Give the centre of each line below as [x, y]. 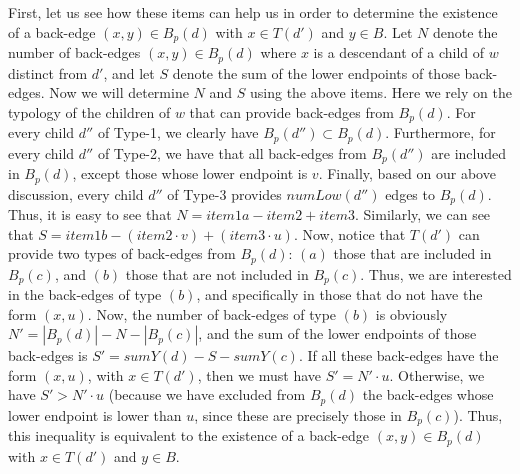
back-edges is [48, 355]
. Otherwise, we [437, 374]
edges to [410, 193]
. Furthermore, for [440, 132]
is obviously [411, 313]
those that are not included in [217, 273]
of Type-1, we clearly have [178, 132]
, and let [129, 72]
